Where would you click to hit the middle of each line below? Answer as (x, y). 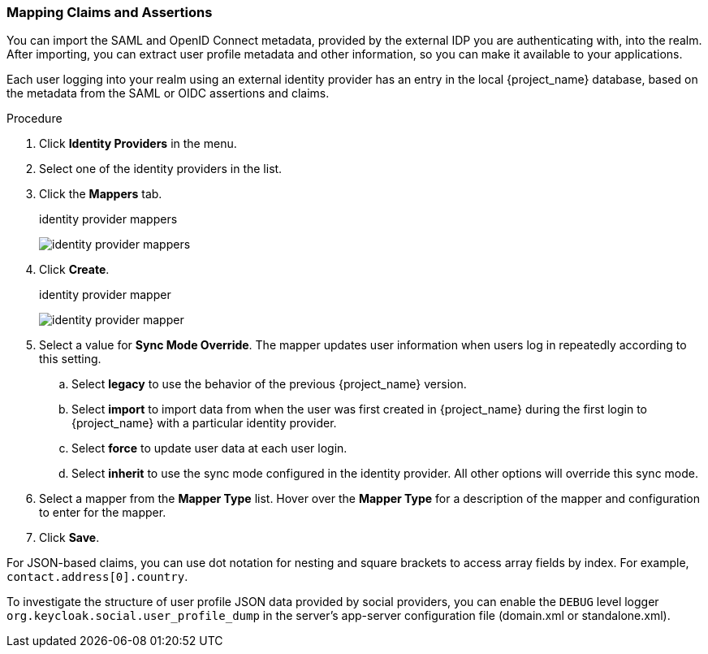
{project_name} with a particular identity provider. (204, 423)
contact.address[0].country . (97, 577)
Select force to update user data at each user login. (209, 448)
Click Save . (69, 538)
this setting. (70, 359)
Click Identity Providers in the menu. (138, 144)
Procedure (35, 119)
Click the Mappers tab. (101, 194)
